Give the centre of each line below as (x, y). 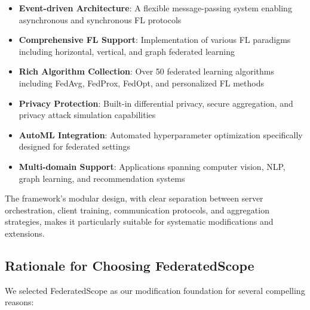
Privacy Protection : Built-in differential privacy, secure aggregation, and (156, 103)
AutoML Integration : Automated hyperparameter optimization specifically (161, 134)
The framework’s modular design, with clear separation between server (134, 198)
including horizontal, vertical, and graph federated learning (127, 51)
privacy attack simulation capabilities (87, 115)
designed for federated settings (74, 146)
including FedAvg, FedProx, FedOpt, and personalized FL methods (141, 83)
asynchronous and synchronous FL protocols (100, 19)
